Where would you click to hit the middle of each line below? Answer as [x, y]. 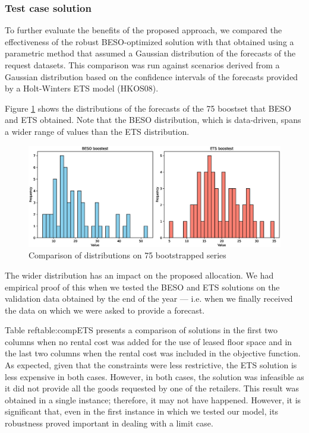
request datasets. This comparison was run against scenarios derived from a [142, 65]
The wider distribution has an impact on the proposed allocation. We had [139, 275]
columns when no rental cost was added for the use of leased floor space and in [149, 341]
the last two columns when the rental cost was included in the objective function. [153, 353]
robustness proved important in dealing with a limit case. [109, 423]
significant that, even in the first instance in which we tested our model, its [142, 411]
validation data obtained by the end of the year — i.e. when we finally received [149, 298]
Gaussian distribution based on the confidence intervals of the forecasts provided [152, 76]
